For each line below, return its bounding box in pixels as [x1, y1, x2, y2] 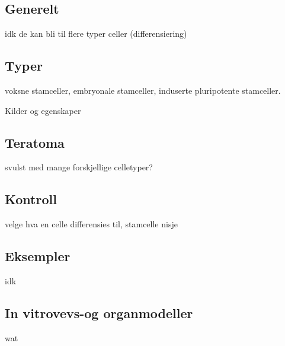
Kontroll [5, 190, 57, 208]
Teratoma [5, 133, 65, 151]
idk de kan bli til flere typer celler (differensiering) [5, 27, 187, 40]
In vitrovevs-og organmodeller [5, 303, 193, 322]
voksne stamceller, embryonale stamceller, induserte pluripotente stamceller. [5, 84, 281, 96]
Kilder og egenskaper [5, 104, 81, 116]
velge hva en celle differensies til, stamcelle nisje [5, 218, 178, 230]
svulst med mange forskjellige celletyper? [5, 161, 153, 173]
